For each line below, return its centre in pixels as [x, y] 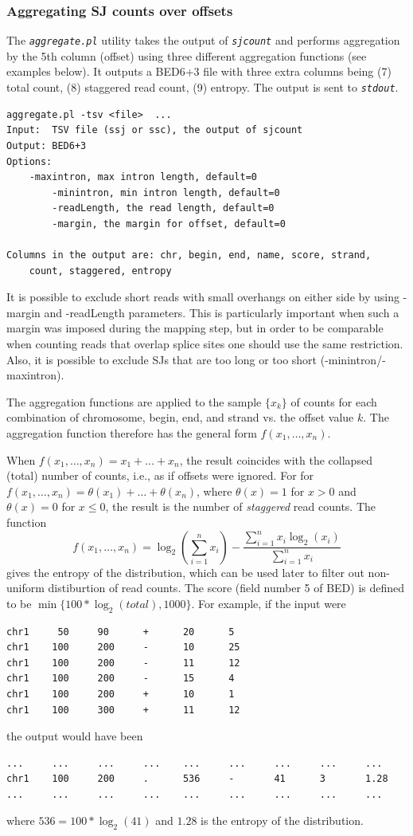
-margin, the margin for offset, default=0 [169, 224]
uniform [25, 588]
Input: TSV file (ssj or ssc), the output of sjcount [155, 130]
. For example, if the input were [269, 603]
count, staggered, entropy [100, 271]
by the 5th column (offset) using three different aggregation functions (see [187, 55]
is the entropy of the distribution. [282, 820]
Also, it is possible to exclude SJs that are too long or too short [162, 359]
